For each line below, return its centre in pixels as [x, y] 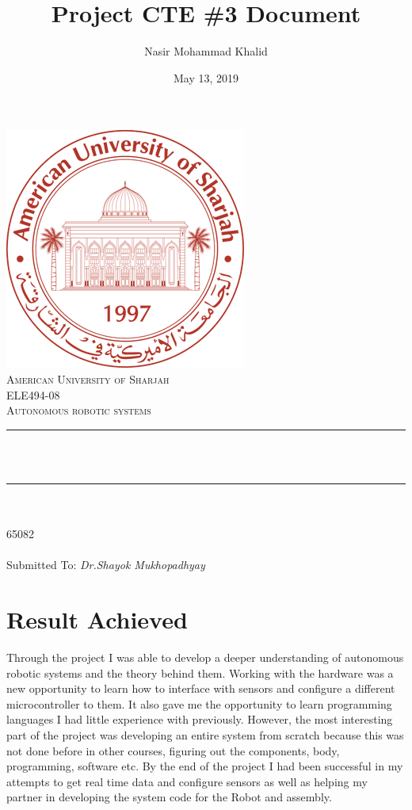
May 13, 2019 [206, 77]
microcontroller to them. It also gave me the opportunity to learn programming [199, 703]
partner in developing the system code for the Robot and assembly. [169, 797]
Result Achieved [97, 619]
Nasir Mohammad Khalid [206, 51]
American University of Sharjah [88, 378]
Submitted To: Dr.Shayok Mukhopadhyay [106, 565]
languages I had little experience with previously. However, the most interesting [200, 719]
